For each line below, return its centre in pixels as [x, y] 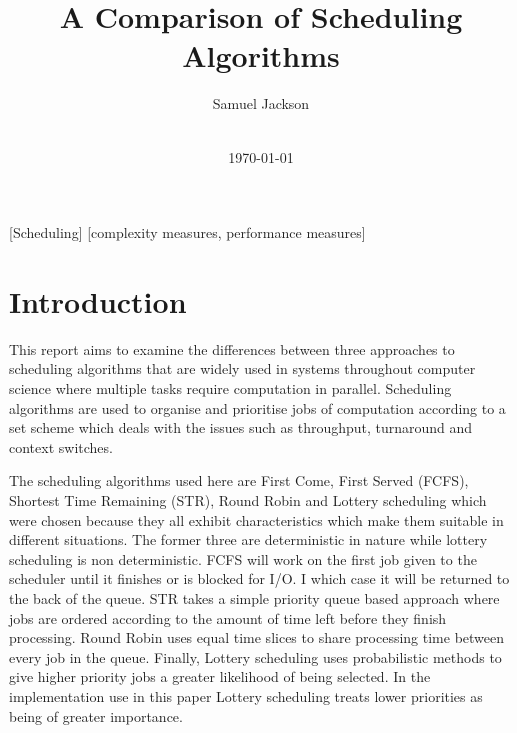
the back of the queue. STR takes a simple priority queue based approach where [254, 597]
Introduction [98, 300]
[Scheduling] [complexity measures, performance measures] [187, 232]
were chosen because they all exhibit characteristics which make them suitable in [256, 519]
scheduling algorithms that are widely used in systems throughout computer [242, 368]
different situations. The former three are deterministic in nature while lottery [248, 539]
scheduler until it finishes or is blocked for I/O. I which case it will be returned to [259, 578]
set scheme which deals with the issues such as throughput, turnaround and [241, 427]
